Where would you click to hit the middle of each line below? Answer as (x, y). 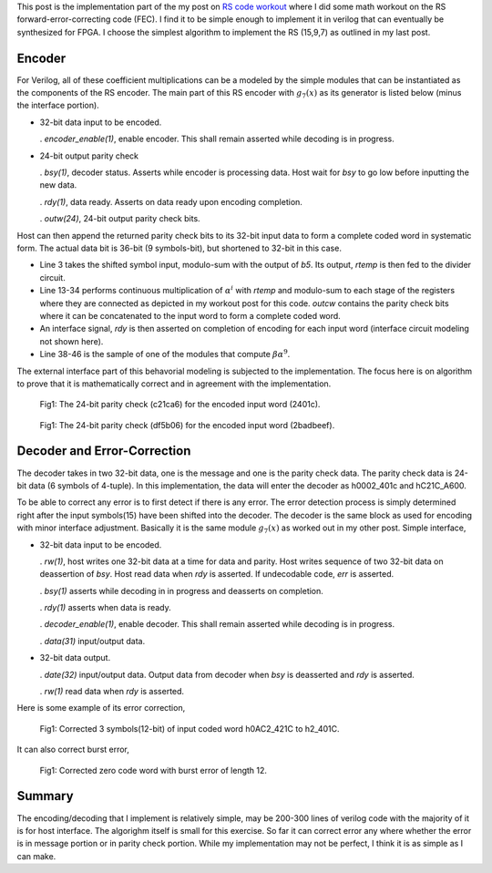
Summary (45, 796)
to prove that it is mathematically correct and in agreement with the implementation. (174, 384)
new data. (58, 185)
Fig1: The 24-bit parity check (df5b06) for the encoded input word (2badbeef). (187, 425)
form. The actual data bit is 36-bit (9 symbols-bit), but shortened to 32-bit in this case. (179, 248)
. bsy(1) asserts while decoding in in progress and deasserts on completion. (181, 591)
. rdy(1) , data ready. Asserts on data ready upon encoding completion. (171, 201)
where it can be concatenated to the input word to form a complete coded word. (190, 315)
